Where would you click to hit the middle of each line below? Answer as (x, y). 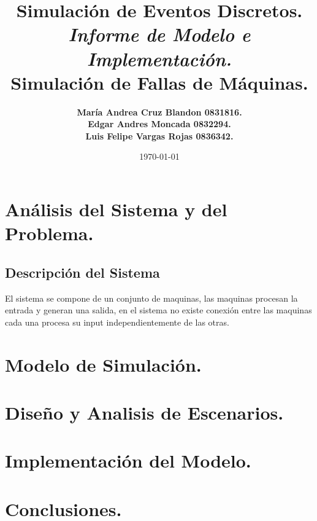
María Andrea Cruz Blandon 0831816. (159, 112)
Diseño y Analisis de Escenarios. (144, 412)
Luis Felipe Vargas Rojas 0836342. (159, 135)
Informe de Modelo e (159, 34)
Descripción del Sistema (82, 272)
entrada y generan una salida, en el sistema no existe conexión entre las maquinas (158, 310)
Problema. (49, 233)
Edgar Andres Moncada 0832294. (159, 124)
